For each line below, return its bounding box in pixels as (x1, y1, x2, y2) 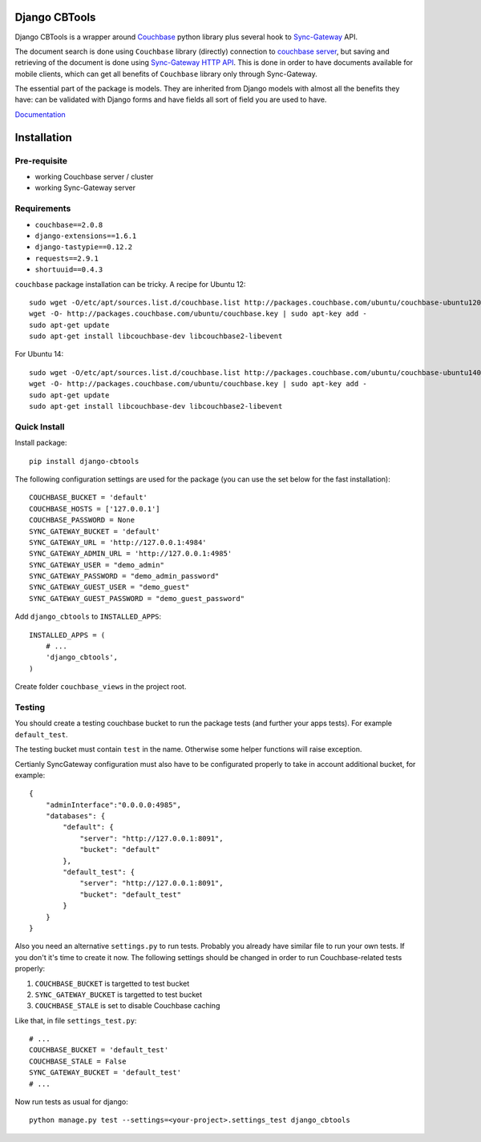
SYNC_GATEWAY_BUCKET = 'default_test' (29, 1068, 182, 1077)
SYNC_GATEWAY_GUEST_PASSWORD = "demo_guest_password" (29, 594, 245, 603)
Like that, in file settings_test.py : (14, 1015, 137, 1025)
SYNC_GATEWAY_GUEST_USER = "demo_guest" (29, 583, 190, 592)
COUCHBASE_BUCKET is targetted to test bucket (34, 979, 190, 988)
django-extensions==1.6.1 (34, 231, 137, 240)
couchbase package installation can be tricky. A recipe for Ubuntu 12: (14, 279, 246, 289)
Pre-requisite (14, 155, 68, 166)
